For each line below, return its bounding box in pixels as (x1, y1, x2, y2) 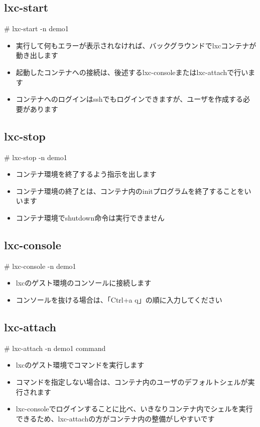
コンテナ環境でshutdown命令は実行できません (16, 212, 165, 223)
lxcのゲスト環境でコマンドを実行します (16, 360, 145, 370)
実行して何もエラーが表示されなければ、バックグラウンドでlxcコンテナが (16, 40, 256, 50)
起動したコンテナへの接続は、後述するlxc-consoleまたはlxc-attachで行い (16, 66, 248, 77)
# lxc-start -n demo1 (4, 23, 69, 34)
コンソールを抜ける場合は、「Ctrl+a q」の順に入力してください (16, 294, 222, 305)
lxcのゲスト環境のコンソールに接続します (16, 277, 152, 288)
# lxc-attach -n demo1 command (4, 342, 106, 353)
